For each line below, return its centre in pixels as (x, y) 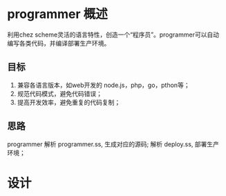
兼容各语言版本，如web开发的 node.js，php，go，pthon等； (103, 85)
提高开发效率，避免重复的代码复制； (69, 102)
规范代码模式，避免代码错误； (59, 93)
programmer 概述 (58, 14)
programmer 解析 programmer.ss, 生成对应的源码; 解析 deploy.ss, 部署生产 (113, 144)
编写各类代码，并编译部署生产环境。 (59, 43)
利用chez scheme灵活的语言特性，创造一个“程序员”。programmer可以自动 (113, 35)
